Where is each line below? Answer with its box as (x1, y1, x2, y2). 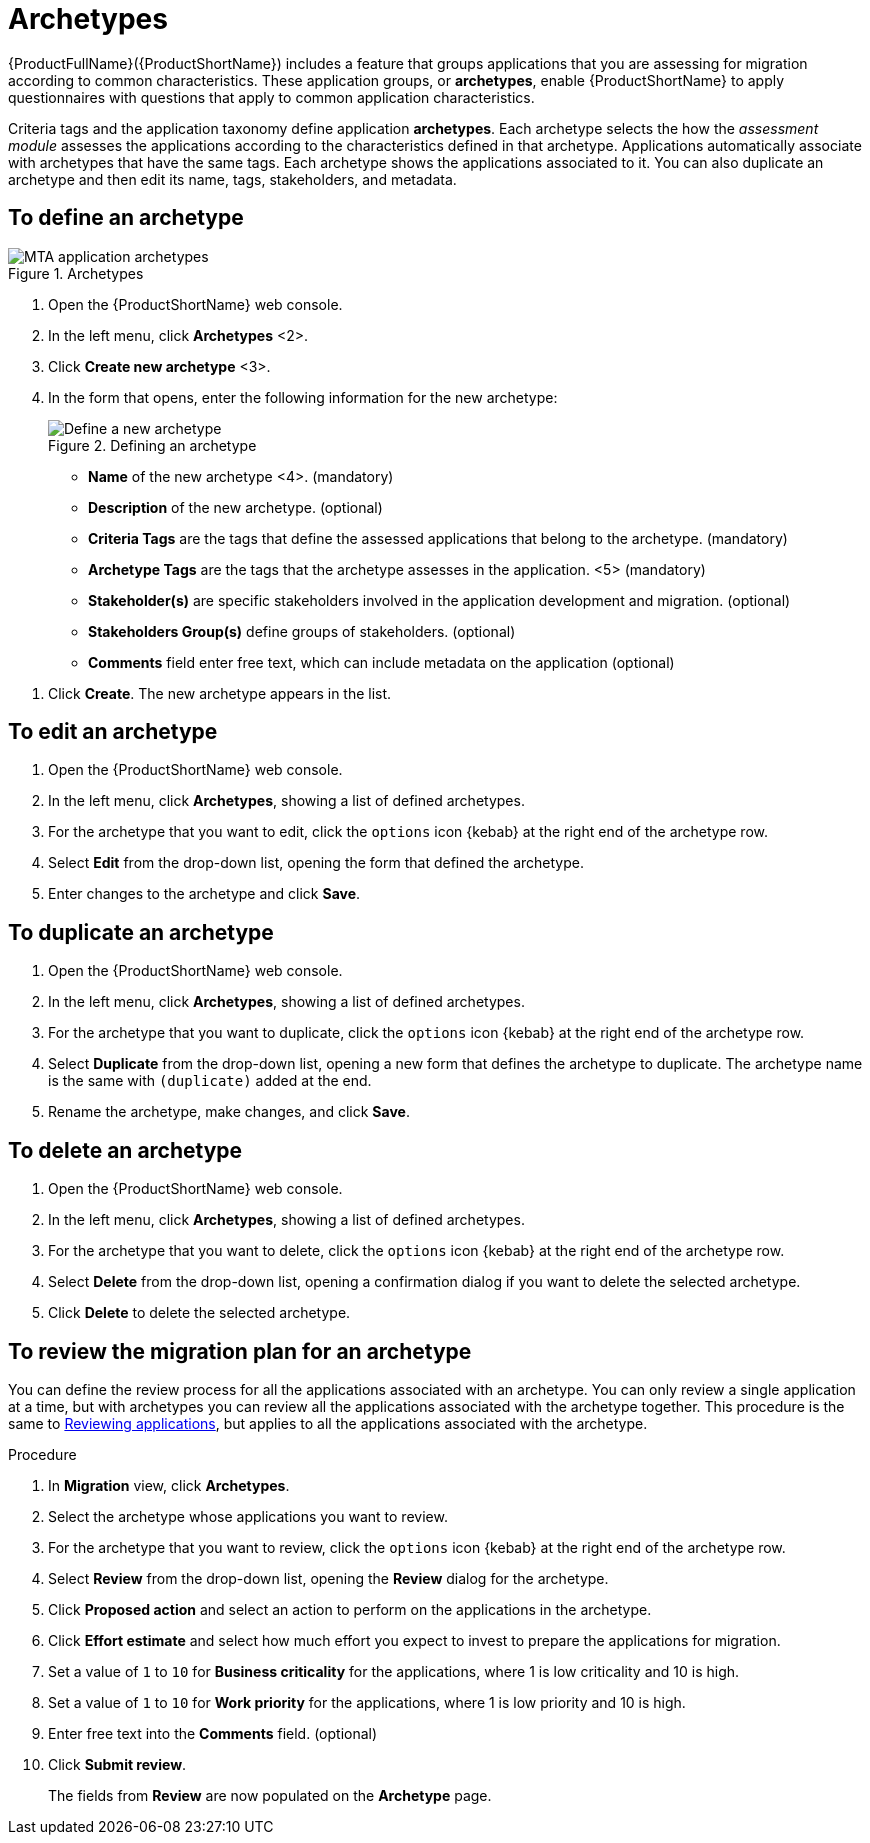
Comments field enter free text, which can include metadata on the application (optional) (88, 653, 675, 671)
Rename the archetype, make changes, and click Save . (48, 1103, 410, 1121)
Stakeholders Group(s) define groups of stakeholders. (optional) (88, 622, 516, 640)
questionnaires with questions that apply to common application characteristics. (8, 88, 535, 106)
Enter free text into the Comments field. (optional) (48, 1724, 378, 1742)
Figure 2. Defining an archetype (48, 436, 257, 454)
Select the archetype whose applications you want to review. (48, 1507, 448, 1525)
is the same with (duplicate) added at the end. (48, 1072, 372, 1090)
